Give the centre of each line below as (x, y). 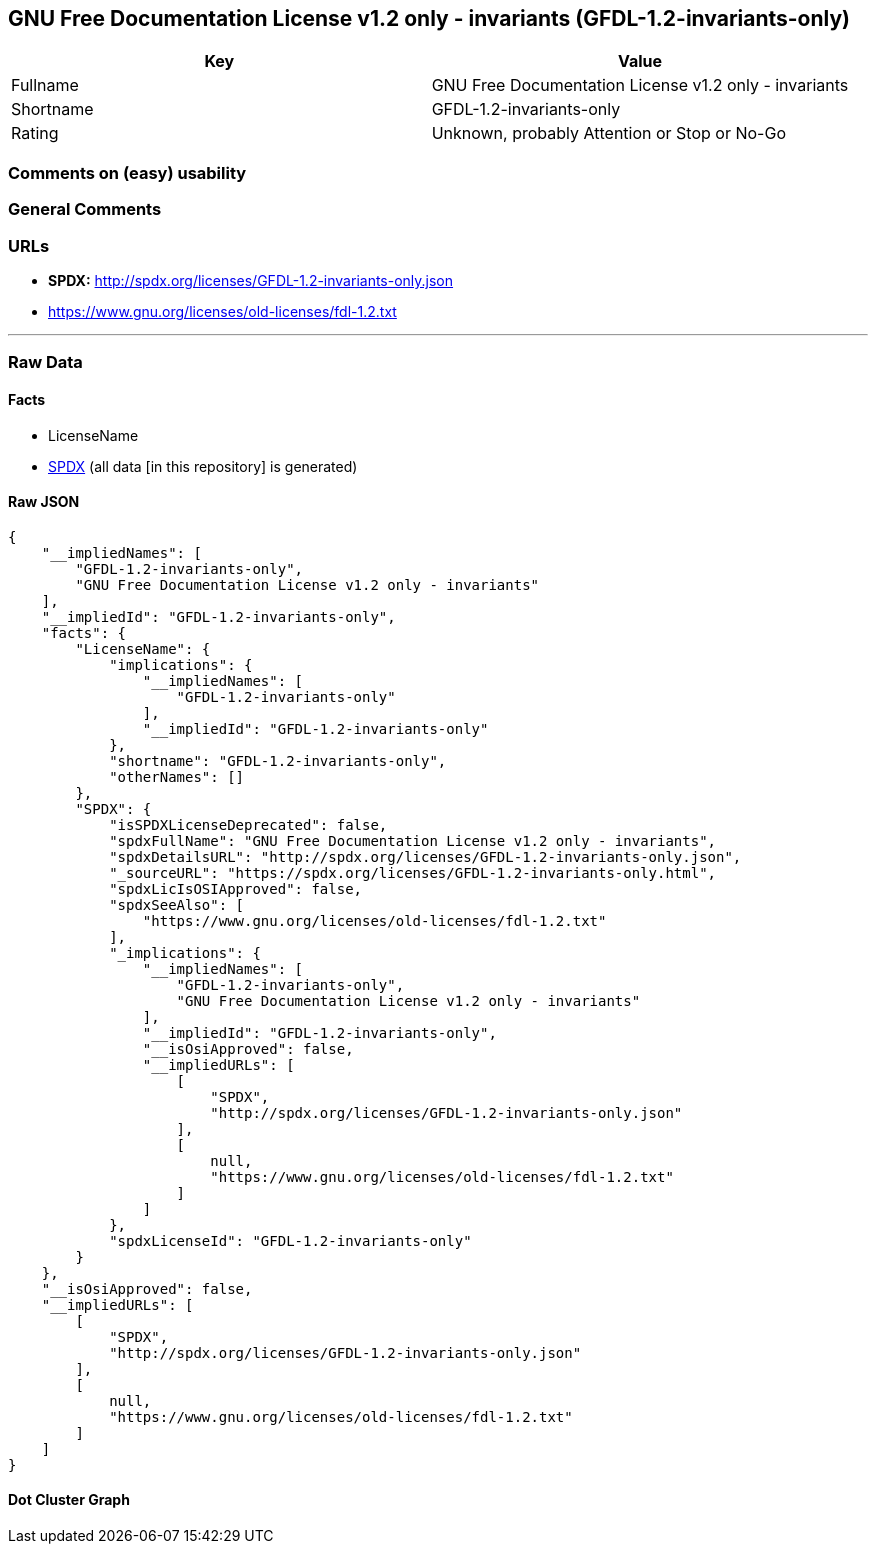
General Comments (85, 209)
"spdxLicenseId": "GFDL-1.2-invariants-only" (290, 1240)
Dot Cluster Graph (69, 1500)
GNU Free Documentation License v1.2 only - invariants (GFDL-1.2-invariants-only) (429, 18)
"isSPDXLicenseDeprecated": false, (248, 824)
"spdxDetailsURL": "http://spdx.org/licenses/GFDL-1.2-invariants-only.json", (425, 856)
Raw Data (45, 362)
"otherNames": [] (177, 776)
